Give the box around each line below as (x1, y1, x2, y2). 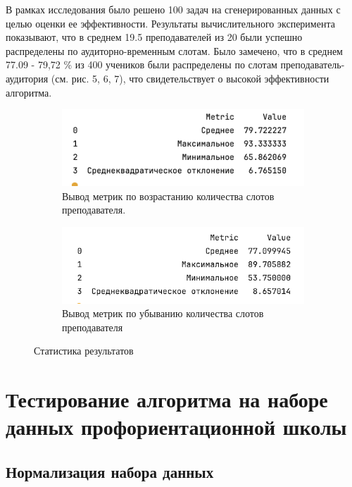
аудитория (6, 70, 49, 85)
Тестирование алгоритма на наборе (6, 385, 328, 414)
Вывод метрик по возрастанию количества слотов (62, 188, 275, 203)
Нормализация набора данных (6, 461, 214, 482)
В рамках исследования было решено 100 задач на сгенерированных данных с (6, 2, 341, 16)
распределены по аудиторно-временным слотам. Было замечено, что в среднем (6, 43, 343, 58)
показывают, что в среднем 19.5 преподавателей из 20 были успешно (6, 30, 303, 44)
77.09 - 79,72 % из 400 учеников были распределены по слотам (6, 57, 277, 72)
